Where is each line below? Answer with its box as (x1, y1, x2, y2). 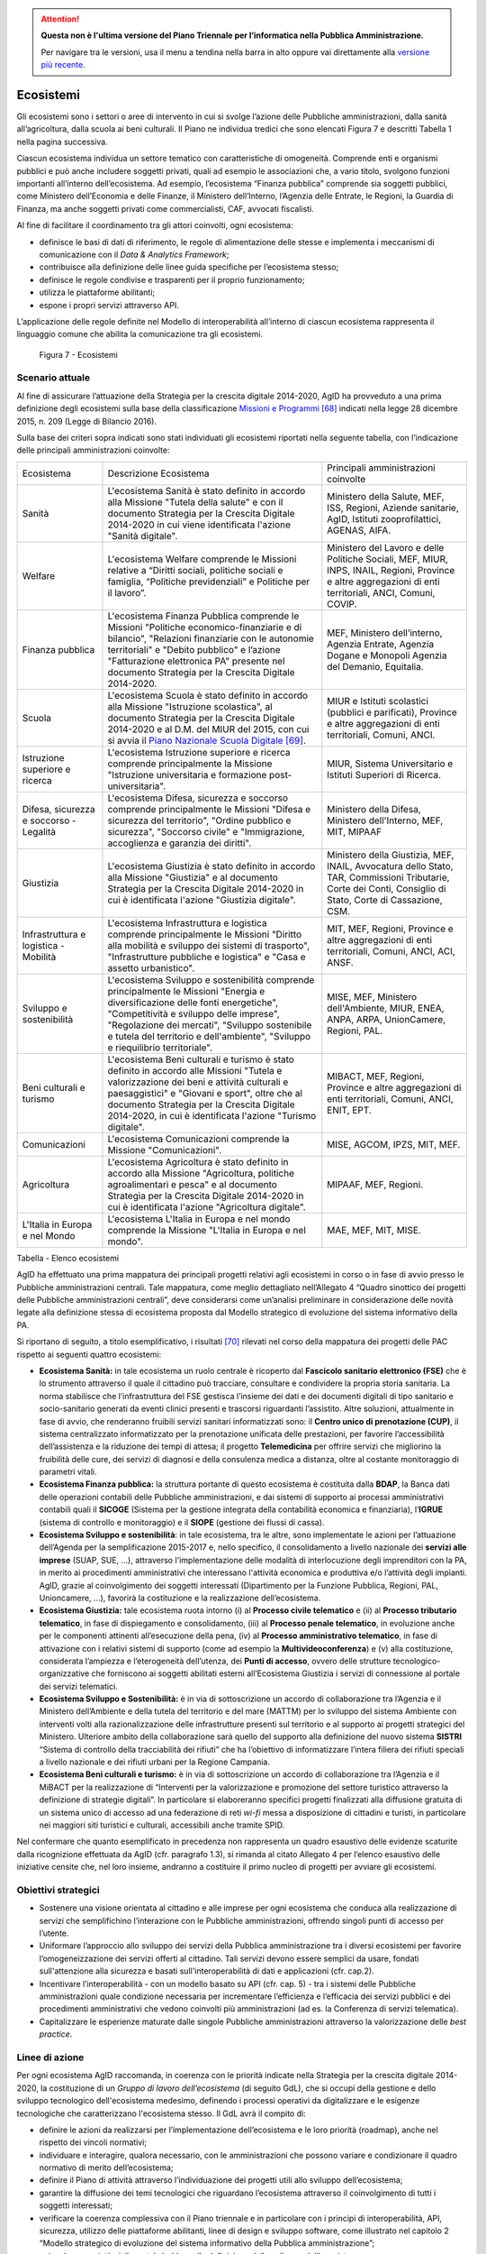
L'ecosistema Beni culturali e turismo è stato (107, 1053, 294, 1066)
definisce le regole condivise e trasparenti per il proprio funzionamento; (39, 274, 305, 285)
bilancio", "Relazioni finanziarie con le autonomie (107, 632, 314, 645)
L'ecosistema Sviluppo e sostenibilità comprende (107, 974, 315, 986)
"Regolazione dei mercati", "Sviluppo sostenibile (107, 1019, 312, 1031)
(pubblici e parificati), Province (327, 706, 458, 719)
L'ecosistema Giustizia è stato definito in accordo (107, 859, 316, 872)
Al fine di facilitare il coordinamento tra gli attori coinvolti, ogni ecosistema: (16, 220, 293, 231)
